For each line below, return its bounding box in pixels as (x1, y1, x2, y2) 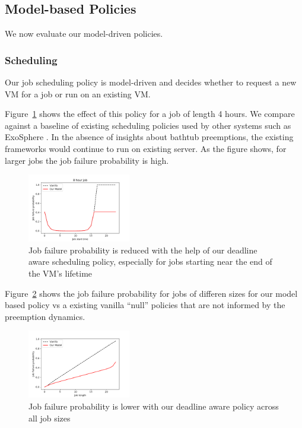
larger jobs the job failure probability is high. (5, 154, 169, 166)
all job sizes (28, 411, 71, 424)
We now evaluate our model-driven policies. (5, 27, 163, 40)
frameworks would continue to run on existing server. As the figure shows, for (5, 142, 287, 154)
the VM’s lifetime (28, 267, 93, 280)
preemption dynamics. (5, 310, 85, 322)
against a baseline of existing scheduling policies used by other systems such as (5, 119, 291, 131)
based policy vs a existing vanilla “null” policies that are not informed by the (5, 299, 285, 311)
